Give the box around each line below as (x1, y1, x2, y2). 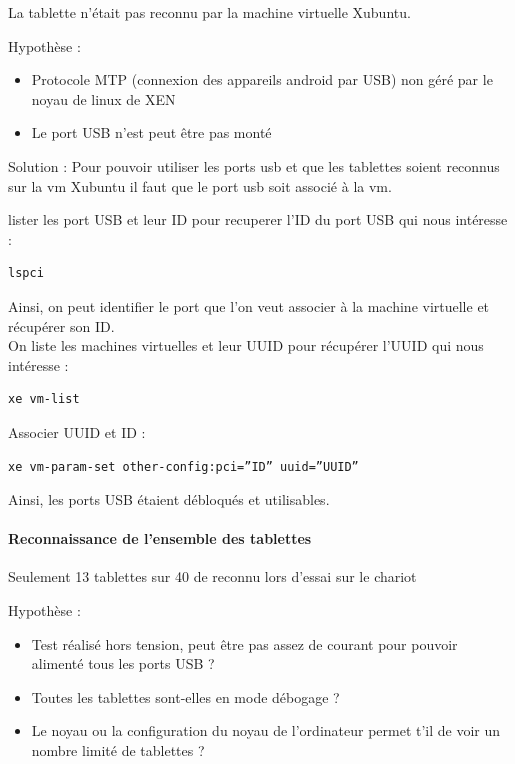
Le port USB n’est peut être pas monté (31, 122, 272, 143)
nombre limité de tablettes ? (31, 740, 205, 761)
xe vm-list (8, 392, 80, 407)
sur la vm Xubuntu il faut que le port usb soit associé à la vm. (8, 175, 392, 196)
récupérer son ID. (8, 315, 115, 336)
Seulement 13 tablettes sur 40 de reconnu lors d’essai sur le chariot (8, 566, 417, 587)
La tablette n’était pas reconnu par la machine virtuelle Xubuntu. (8, 2, 411, 22)
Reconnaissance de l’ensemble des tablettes (8, 528, 312, 549)
